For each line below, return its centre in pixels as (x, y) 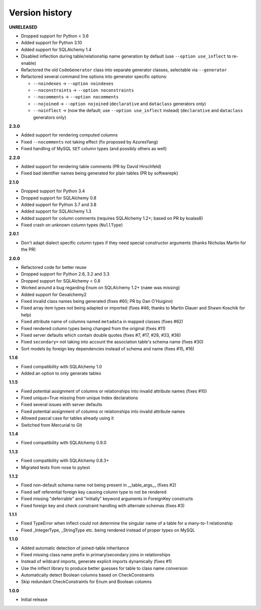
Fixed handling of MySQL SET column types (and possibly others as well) (94, 149)
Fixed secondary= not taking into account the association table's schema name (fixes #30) (112, 342)
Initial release (34, 600)
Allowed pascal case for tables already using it (67, 418)
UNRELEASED (23, 27)
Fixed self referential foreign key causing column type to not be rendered (94, 492)
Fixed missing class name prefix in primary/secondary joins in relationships (96, 554)
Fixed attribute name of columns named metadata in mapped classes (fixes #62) (102, 322)
